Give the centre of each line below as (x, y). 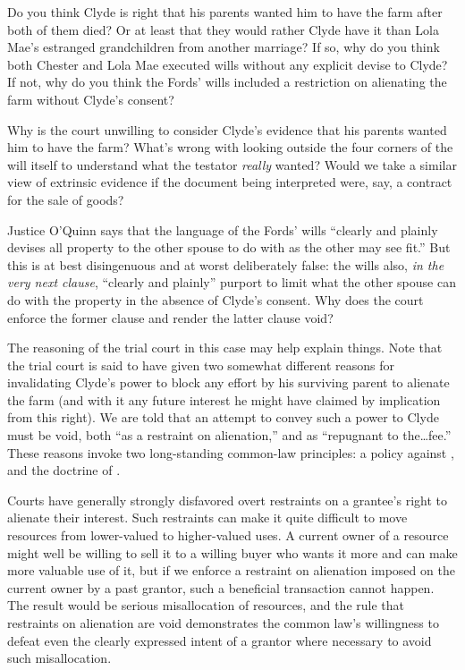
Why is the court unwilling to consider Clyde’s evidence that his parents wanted (227, 129)
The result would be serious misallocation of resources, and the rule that (206, 605)
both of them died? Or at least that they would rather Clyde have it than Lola (224, 29)
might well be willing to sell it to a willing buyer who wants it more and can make (232, 552)
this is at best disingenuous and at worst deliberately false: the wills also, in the (226, 264)
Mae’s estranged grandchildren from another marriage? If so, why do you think (224, 47)
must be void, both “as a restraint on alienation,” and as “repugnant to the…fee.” (229, 435)
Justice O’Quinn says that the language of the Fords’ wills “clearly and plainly (223, 229)
